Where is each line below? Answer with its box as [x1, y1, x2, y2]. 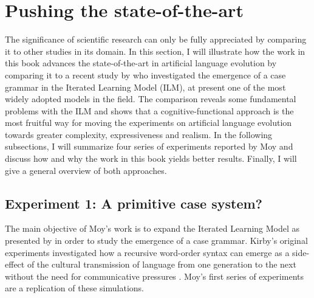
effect [5, 258, 25, 271]
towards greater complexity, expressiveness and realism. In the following [5, 128, 273, 140]
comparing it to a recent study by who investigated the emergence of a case [5, 68, 286, 81]
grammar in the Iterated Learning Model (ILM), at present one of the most [5, 80, 286, 93]
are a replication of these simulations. [5, 282, 144, 294]
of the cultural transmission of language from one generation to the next [27, 258, 296, 271]
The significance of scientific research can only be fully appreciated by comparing [5, 33, 307, 46]
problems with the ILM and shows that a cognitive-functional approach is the [5, 104, 294, 117]
